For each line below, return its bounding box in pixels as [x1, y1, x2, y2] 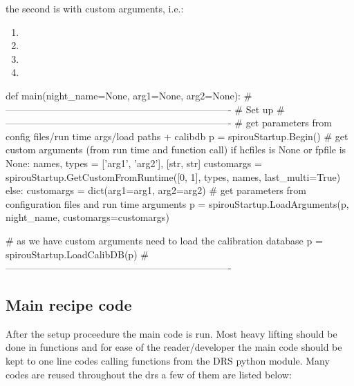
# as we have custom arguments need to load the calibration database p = [6, 233, 323, 247]
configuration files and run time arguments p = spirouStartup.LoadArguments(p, [6, 196, 349, 211]
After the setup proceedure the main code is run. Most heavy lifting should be [6, 326, 337, 340]
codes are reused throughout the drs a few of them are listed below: [6, 367, 292, 381]
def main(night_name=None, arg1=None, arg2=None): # [6, 88, 252, 102]
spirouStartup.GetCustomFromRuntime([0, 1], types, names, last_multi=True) [6, 169, 341, 184]
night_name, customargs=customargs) [6, 210, 169, 224]
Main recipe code [6, 294, 132, 316]
